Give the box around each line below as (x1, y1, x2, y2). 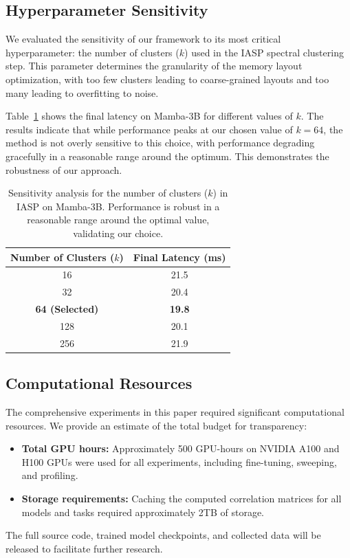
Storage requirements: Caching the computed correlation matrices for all (21, 491, 342, 505)
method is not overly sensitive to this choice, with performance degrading (6, 135, 315, 150)
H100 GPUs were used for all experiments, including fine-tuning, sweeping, (21, 454, 337, 469)
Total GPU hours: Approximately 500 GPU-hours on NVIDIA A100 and (21, 441, 340, 456)
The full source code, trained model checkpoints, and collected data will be (6, 528, 321, 542)
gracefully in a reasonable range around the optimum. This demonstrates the (6, 148, 329, 163)
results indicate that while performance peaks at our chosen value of (6, 122, 293, 136)
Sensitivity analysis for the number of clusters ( (8, 186, 208, 200)
